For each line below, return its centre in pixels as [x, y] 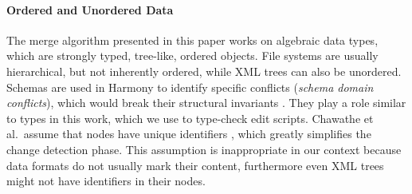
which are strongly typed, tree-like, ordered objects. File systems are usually [192, 55]
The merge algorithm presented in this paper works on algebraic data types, [192, 40]
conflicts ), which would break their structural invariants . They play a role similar [206, 103]
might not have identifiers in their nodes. [106, 181]
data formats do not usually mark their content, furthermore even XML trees [195, 165]
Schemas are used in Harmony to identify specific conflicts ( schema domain [190, 87]
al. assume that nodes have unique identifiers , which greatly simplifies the [189, 134]
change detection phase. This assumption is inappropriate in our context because [204, 149]
